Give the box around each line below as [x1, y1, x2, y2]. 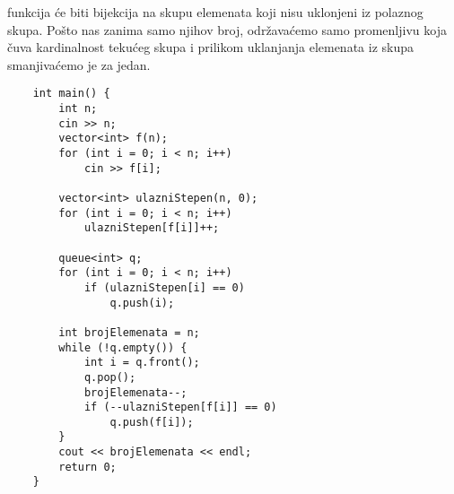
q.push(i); [109, 296, 175, 309]
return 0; [58, 460, 117, 473]
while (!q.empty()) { [58, 341, 188, 354]
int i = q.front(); [83, 356, 200, 369]
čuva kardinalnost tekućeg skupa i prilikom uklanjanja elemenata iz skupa [7, 38, 415, 56]
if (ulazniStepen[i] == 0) [83, 281, 245, 294]
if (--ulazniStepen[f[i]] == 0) [83, 401, 277, 414]
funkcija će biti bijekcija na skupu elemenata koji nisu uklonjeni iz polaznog [7, 3, 423, 21]
